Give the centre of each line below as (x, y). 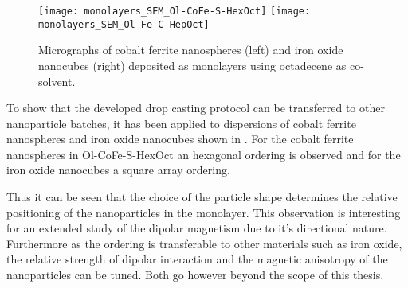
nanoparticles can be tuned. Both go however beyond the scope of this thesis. (195, 275)
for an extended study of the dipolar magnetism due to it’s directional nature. (197, 228)
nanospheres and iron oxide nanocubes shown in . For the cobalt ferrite (180, 139)
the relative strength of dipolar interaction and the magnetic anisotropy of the (197, 259)
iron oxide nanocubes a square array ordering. (118, 170)
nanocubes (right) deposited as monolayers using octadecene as (192, 65)
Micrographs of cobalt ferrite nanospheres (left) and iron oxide (191, 50)
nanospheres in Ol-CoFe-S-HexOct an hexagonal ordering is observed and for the (204, 154)
